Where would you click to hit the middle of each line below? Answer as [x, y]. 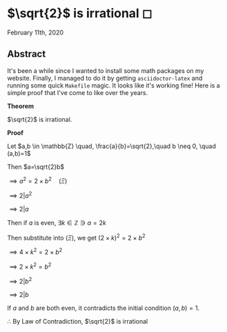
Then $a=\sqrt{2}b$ [36, 167]
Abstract [27, 54]
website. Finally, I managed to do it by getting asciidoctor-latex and [105, 78]
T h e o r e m [21, 106]
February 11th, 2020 [36, 32]
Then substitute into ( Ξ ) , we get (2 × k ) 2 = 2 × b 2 [77, 237]
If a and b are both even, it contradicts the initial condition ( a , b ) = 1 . [103, 308]
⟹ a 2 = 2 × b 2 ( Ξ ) [38, 180]
